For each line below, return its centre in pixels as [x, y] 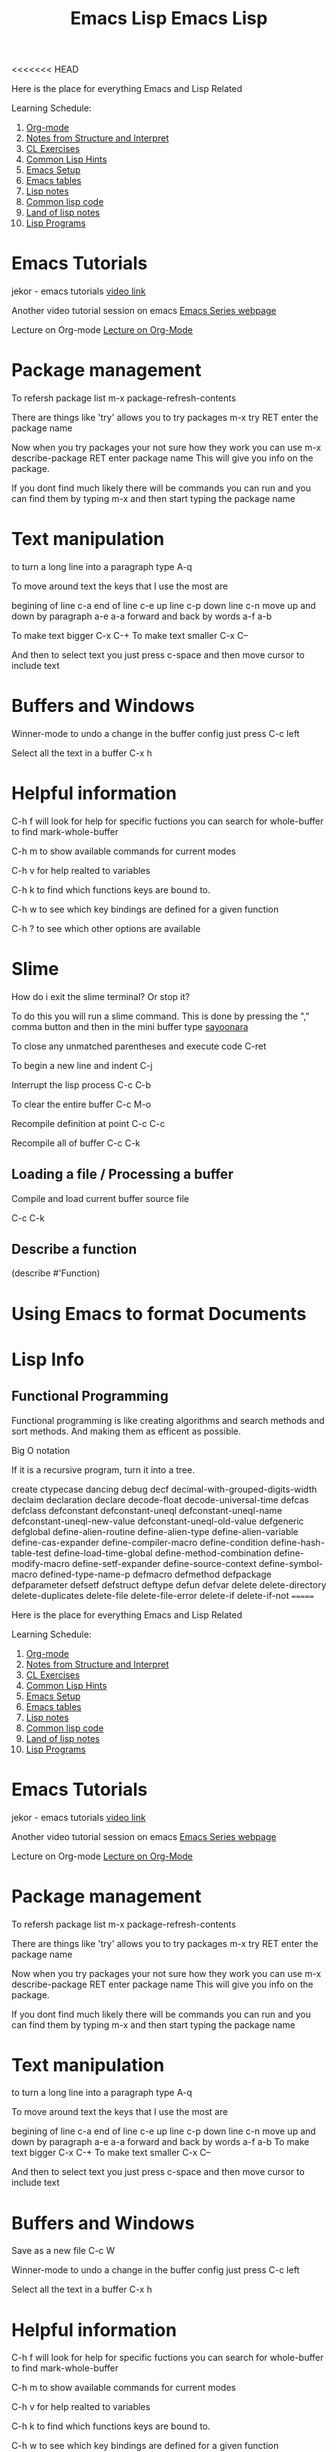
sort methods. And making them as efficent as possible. [126, 1431]
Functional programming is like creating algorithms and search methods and [168, 1420]
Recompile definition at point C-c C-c [88, 1123]
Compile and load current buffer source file [100, 1198]
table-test [31, 1553]
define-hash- [298, 1542]
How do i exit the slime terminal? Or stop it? [101, 996]
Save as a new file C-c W [63, 2251]
